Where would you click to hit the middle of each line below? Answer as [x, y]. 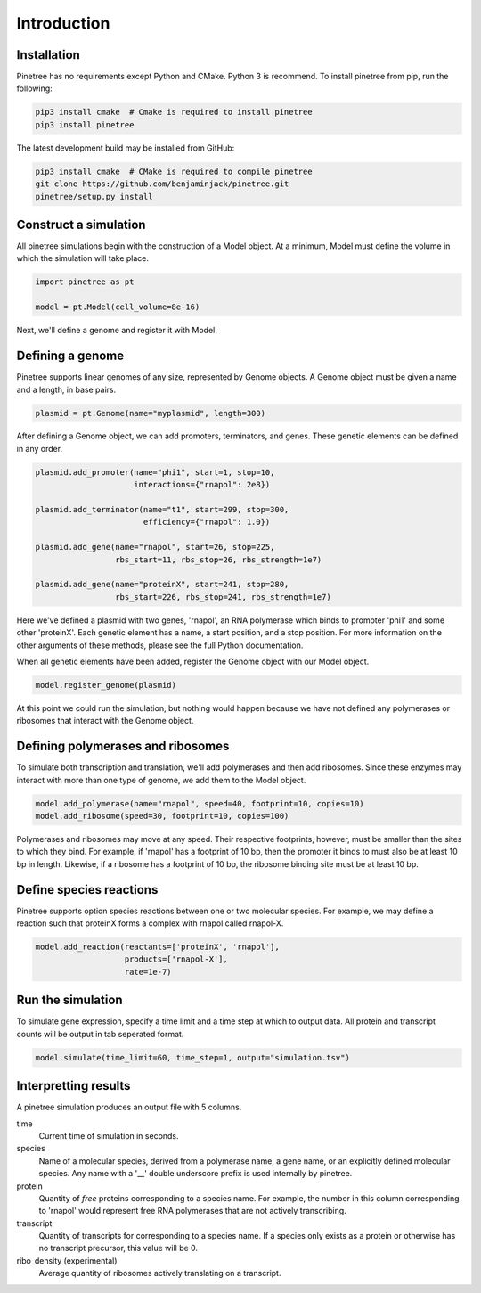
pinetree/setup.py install [94, 196]
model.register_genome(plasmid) [106, 685]
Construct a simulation [81, 224]
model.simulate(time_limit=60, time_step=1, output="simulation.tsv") [193, 1057]
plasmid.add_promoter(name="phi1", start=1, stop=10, [155, 472]
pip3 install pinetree [85, 124]
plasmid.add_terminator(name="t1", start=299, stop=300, [162, 510]
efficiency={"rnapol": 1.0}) [207, 522]
